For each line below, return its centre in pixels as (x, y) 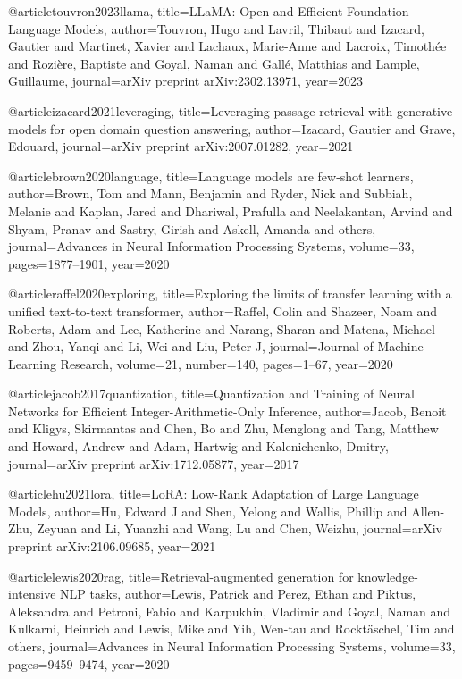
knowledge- (388, 576)
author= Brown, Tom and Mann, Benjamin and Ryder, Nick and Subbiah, (210, 193)
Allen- (428, 511)
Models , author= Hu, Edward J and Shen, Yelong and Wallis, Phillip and (208, 511)
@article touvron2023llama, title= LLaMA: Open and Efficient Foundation (209, 11)
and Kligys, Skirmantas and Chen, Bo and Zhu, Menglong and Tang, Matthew (223, 428)
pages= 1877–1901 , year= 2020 (89, 263)
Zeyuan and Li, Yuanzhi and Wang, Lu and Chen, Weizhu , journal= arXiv (239, 528)
